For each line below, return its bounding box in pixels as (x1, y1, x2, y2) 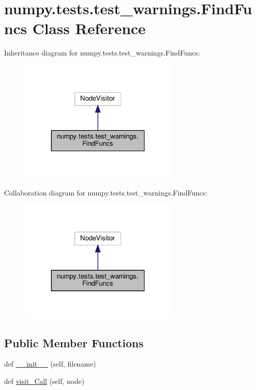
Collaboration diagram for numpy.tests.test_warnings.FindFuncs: (4, 187, 208, 198)
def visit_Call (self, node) (4, 375, 84, 386)
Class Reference (32, 18, 146, 39)
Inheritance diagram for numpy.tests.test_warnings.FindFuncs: (4, 47, 200, 58)
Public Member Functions (4, 335, 144, 350)
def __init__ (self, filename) (4, 358, 96, 369)
